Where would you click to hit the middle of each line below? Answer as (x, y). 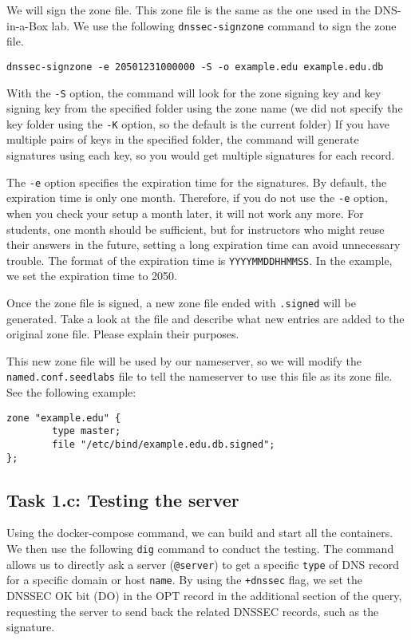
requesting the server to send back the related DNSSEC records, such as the (193, 611)
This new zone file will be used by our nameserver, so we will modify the (184, 360)
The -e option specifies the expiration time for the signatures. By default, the (197, 182)
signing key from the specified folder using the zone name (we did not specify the (205, 108)
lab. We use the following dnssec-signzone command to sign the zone (224, 25)
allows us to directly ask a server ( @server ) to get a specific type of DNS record (203, 564)
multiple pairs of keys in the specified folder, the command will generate (183, 139)
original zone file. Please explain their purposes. (123, 334)
